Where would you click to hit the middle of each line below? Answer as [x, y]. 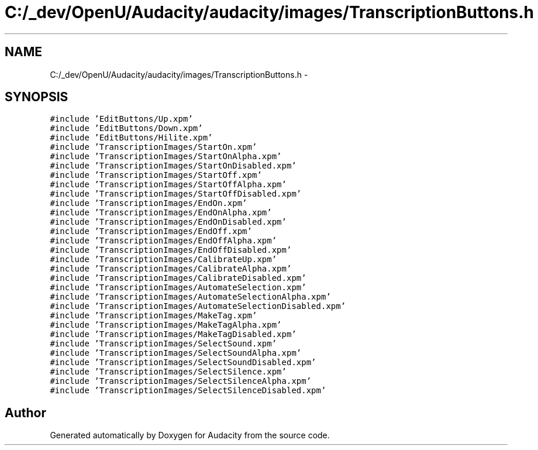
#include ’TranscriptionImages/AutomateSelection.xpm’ [178, 288]
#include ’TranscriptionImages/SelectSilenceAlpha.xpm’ [181, 381]
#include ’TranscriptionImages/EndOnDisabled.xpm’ [168, 222]
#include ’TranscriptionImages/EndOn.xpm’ [149, 203]
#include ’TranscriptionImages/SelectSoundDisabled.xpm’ [183, 363]
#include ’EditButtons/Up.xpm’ [121, 119]
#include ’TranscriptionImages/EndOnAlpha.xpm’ [161, 213]
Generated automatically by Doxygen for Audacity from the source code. [190, 435]
